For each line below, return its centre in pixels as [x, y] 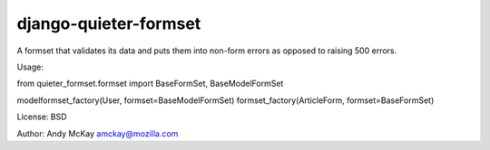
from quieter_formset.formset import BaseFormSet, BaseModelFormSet [150, 84]
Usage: [30, 67]
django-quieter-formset [109, 23]
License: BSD [42, 117]
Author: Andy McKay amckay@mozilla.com [98, 133]
